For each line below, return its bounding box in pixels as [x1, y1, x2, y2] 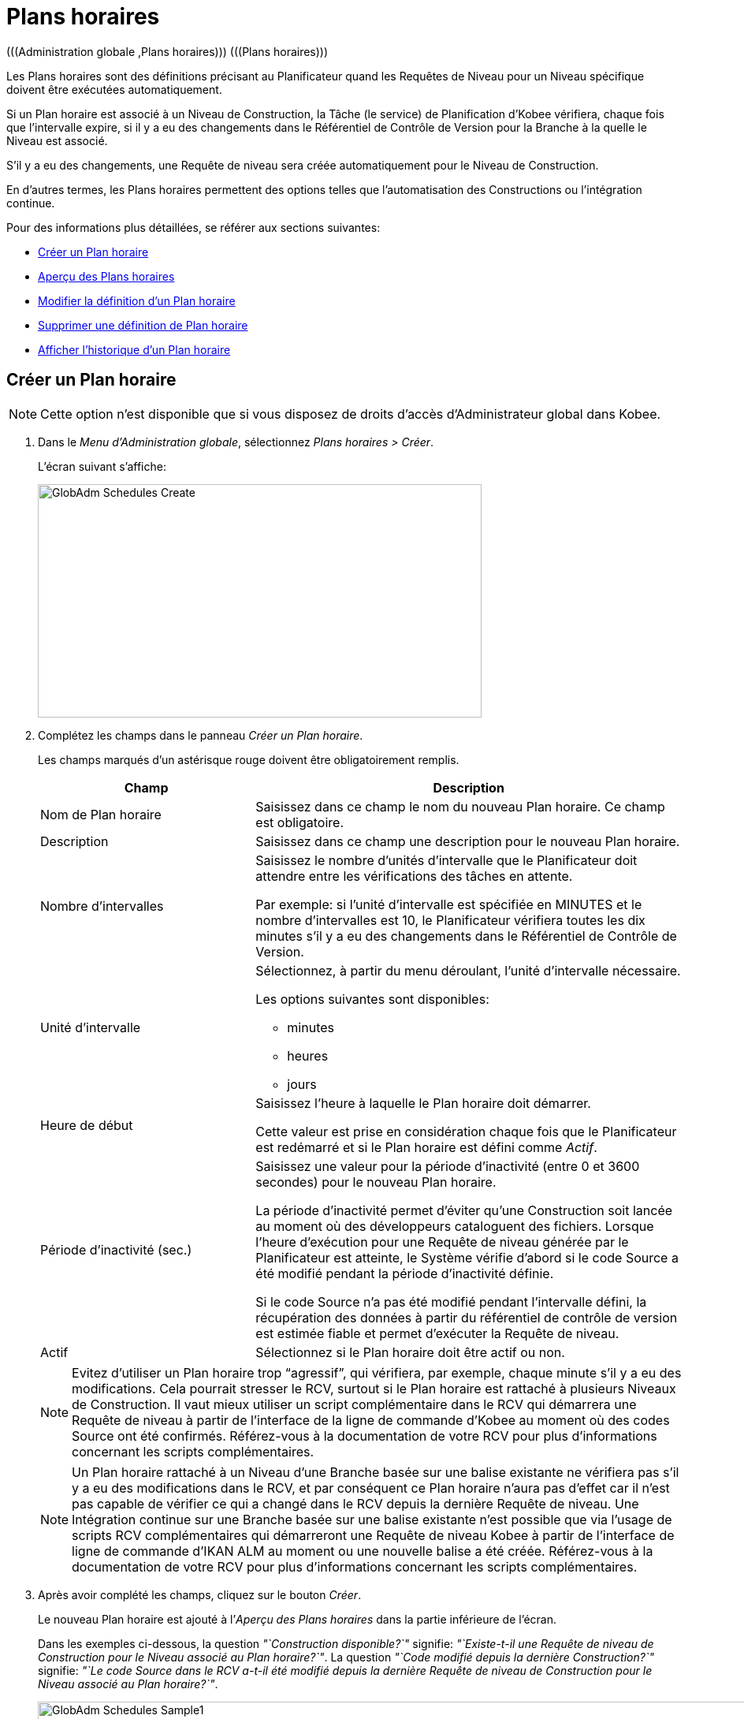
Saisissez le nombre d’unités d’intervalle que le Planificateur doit [255, 852, 638, 868]
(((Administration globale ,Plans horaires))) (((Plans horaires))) [6, 44, 329, 58]
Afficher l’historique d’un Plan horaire [38, 342, 231, 356]
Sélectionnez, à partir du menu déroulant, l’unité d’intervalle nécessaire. [255, 962, 681, 979]
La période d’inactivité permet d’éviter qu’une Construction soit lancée [255, 1202, 673, 1218]
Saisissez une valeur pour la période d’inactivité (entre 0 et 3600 [255, 1158, 640, 1174]
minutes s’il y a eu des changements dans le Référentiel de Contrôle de [255, 927, 677, 944]
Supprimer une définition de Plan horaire [38, 318, 248, 332]
